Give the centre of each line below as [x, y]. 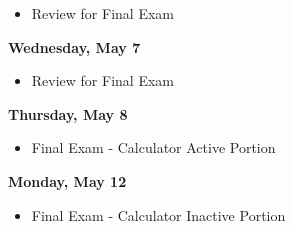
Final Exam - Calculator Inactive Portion [158, 214]
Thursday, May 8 [68, 113]
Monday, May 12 [67, 180]
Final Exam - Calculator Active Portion [153, 147]
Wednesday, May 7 [74, 46]
